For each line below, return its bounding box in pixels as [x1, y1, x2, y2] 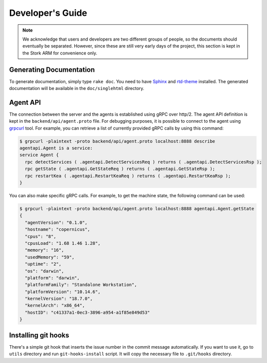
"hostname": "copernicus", [25, 227, 90, 232]
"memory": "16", [25, 247, 64, 253]
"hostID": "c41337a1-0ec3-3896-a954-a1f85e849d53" [25, 310, 150, 315]
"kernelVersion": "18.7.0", [25, 296, 93, 302]
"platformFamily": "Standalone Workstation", [25, 282, 137, 288]
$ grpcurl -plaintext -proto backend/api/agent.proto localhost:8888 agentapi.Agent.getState [19, 206, 255, 211]
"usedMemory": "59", [25, 254, 75, 260]
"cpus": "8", [25, 233, 56, 239]
